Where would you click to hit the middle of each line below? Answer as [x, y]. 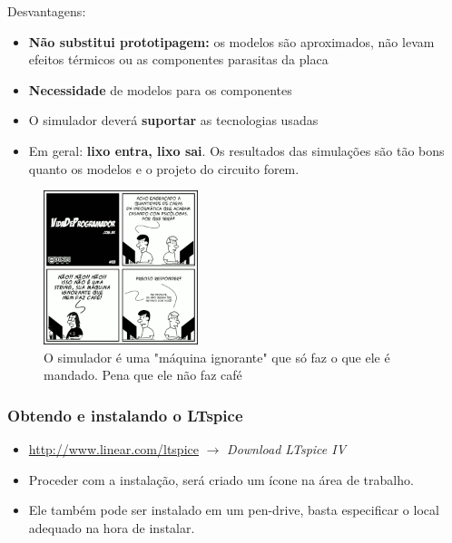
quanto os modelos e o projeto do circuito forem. [164, 168]
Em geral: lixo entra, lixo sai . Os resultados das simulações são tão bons [236, 150]
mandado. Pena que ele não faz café [143, 375]
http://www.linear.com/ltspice [113, 449]
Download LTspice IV [287, 449]
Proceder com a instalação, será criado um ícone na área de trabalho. [221, 479]
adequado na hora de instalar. [112, 527]
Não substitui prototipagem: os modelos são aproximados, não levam [231, 41]
